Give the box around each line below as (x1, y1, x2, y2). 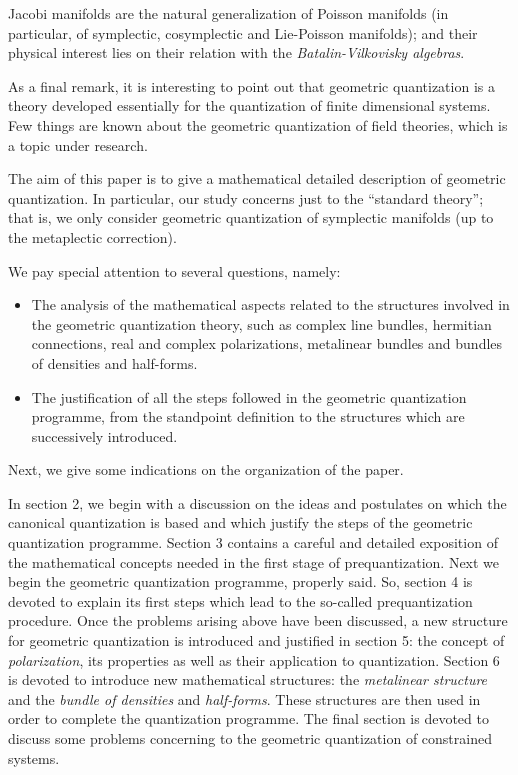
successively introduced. (31, 425, 178, 446)
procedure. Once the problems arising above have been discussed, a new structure (8, 610, 508, 631)
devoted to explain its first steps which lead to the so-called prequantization (8, 590, 473, 611)
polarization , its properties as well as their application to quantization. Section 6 (8, 649, 500, 670)
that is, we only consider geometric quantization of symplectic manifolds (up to (8, 207, 494, 228)
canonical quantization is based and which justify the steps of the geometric (8, 512, 473, 533)
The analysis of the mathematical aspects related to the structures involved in (31, 294, 510, 315)
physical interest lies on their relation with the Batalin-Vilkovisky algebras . (8, 42, 465, 63)
